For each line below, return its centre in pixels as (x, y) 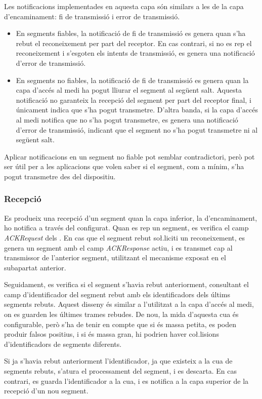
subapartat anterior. (35, 267)
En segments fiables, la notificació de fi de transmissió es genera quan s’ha (131, 33)
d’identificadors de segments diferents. (63, 344)
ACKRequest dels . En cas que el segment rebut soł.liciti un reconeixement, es (125, 237)
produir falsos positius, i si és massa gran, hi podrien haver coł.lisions (112, 334)
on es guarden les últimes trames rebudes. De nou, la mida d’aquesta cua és (121, 314)
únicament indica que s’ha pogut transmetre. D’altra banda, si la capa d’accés (137, 110)
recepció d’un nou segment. (46, 391)
